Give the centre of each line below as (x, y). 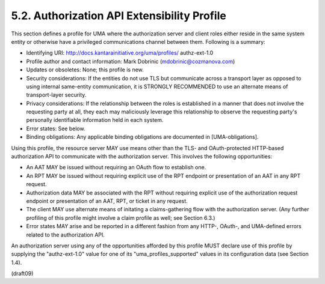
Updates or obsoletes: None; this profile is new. (85, 70)
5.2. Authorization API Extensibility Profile (119, 16)
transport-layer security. (56, 95)
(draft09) (22, 274)
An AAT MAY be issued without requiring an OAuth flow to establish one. (116, 168)
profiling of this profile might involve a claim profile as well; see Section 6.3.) (121, 218)
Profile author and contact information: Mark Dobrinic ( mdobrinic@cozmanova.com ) (131, 61)
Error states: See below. (56, 128)
